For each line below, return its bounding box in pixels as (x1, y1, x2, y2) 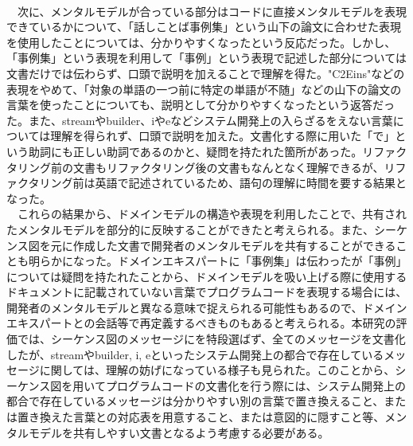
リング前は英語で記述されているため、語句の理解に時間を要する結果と (39, 174, 407, 191)
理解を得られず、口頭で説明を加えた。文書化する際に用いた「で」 (50, 127, 395, 144)
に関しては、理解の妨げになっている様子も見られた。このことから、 (39, 362, 395, 378)
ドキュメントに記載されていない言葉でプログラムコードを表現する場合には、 (6, 284, 407, 300)
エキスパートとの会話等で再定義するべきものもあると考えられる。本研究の (6, 315, 396, 331)
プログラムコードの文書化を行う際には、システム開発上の (105, 377, 407, 393)
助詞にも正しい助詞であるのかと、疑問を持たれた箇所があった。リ (28, 143, 374, 159)
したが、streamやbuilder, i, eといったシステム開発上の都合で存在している (6, 346, 384, 362)
